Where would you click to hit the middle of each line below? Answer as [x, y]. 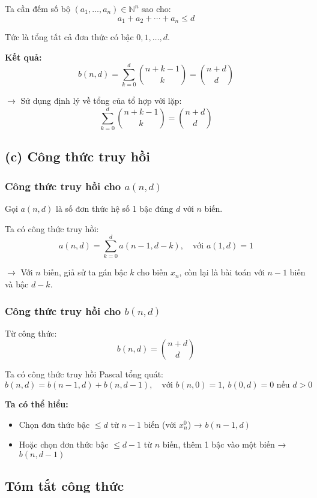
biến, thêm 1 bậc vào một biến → [224, 444]
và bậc [17, 283]
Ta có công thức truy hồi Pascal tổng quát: [84, 374]
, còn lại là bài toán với [222, 272]
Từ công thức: [31, 333]
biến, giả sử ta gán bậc [85, 272]
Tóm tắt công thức [65, 486]
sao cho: [156, 8]
